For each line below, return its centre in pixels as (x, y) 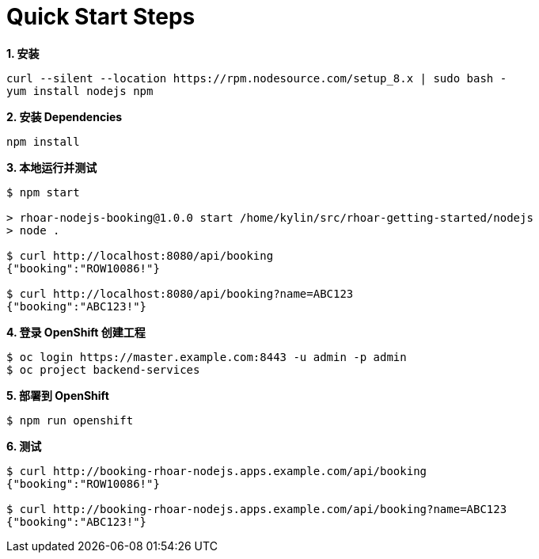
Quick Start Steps (101, 17)
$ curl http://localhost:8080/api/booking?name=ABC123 (180, 293)
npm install (43, 141)
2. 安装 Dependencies (65, 116)
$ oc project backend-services (103, 369)
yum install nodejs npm (80, 91)
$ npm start (43, 192)
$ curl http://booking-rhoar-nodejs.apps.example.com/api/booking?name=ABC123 (257, 509)
